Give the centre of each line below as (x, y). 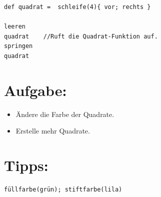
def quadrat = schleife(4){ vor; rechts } (77, 7)
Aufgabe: (35, 90)
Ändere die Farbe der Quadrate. (65, 114)
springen (18, 46)
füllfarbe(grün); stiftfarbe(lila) (63, 189)
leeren (15, 27)
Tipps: (26, 165)
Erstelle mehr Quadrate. (53, 131)
